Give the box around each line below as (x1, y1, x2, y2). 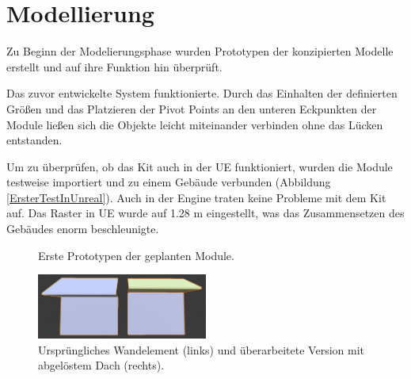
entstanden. (6, 132, 63, 148)
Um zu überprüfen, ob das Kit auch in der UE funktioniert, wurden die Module (6, 158, 393, 174)
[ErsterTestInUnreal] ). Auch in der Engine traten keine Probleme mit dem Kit (6, 189, 386, 205)
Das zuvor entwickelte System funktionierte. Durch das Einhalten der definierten (6, 85, 398, 101)
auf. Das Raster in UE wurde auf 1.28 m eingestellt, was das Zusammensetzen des (6, 205, 405, 221)
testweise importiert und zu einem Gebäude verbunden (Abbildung (6, 174, 331, 190)
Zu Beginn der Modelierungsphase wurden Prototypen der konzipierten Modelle (6, 43, 394, 59)
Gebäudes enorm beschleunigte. (6, 220, 159, 237)
